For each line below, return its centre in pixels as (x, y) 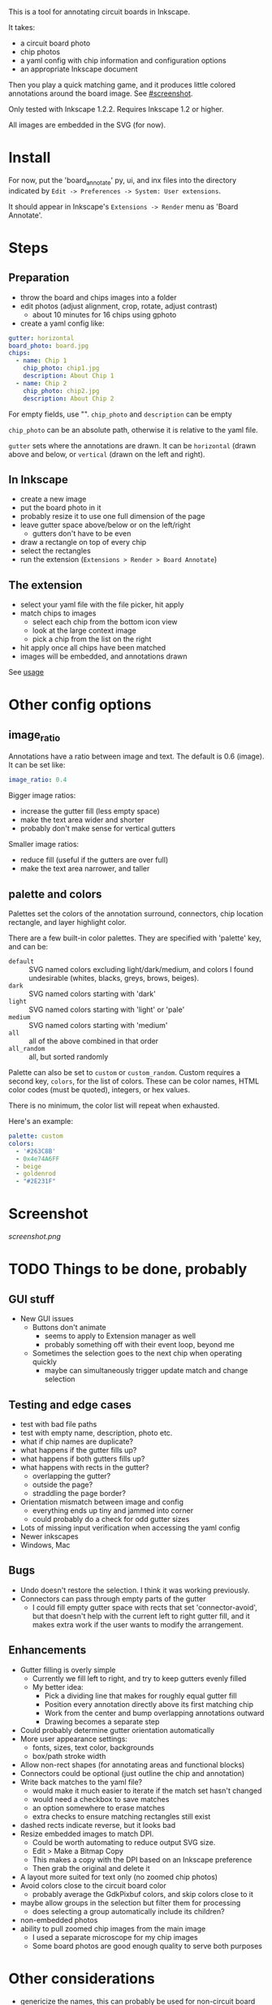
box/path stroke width (69, 1756)
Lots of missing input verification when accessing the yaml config (130, 1528)
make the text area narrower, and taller (85, 869)
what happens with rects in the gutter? (84, 1467)
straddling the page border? (79, 1493)
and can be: (28, 947)
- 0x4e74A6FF (38, 1159)
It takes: (22, 27)
